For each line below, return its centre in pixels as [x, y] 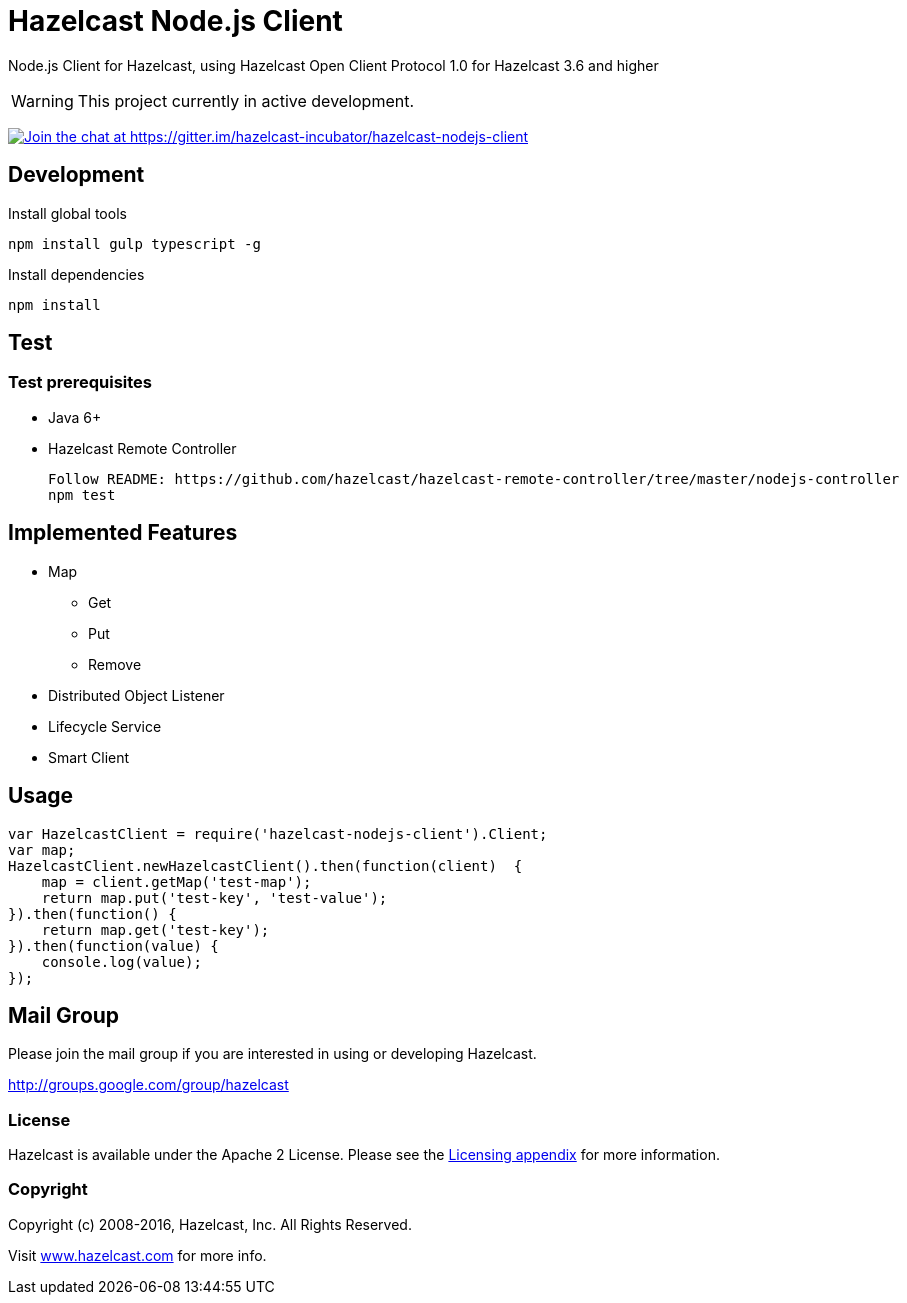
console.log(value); [121, 961]
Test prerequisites [80, 382]
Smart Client [89, 757]
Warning [42, 100]
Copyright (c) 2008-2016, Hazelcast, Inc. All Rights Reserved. [210, 1224]
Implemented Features [123, 533]
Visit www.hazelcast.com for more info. [137, 1255]
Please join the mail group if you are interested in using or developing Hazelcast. [272, 1054]
